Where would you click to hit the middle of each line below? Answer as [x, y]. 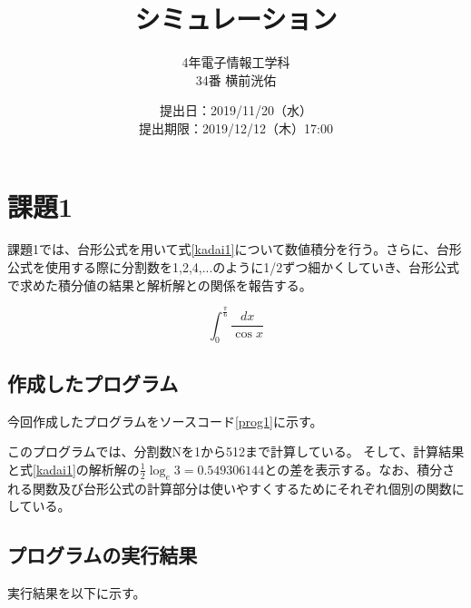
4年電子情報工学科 [236, 62]
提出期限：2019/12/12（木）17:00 [236, 127]
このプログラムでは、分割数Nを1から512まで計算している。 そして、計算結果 [236, 451]
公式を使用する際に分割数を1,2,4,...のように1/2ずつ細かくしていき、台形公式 [233, 267]
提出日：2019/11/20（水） [236, 110]
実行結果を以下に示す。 [77, 592]
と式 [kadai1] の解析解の [74, 469]
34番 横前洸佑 [236, 79]
